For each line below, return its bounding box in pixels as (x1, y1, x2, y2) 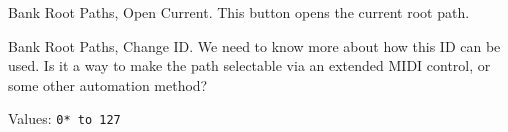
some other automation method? (8, 74, 208, 95)
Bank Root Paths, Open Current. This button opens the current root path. (8, 2, 470, 22)
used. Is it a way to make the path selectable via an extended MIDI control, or (8, 55, 491, 76)
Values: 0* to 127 (8, 108, 121, 129)
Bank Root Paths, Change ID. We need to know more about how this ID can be (8, 35, 501, 56)
